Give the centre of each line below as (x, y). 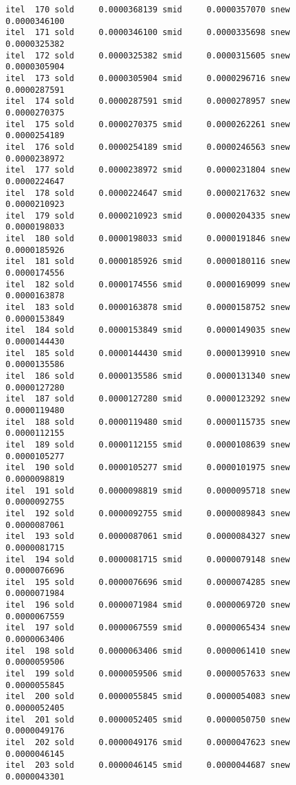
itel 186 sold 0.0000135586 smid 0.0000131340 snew (148, 376)
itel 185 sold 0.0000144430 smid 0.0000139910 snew (148, 353)
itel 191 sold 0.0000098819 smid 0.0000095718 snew (148, 490)
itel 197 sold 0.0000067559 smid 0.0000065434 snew (148, 628)
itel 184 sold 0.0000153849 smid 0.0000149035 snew (148, 330)
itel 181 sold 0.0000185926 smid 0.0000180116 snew (148, 262)
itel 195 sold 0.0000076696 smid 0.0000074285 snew (148, 582)
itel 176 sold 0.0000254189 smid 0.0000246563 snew (148, 147)
